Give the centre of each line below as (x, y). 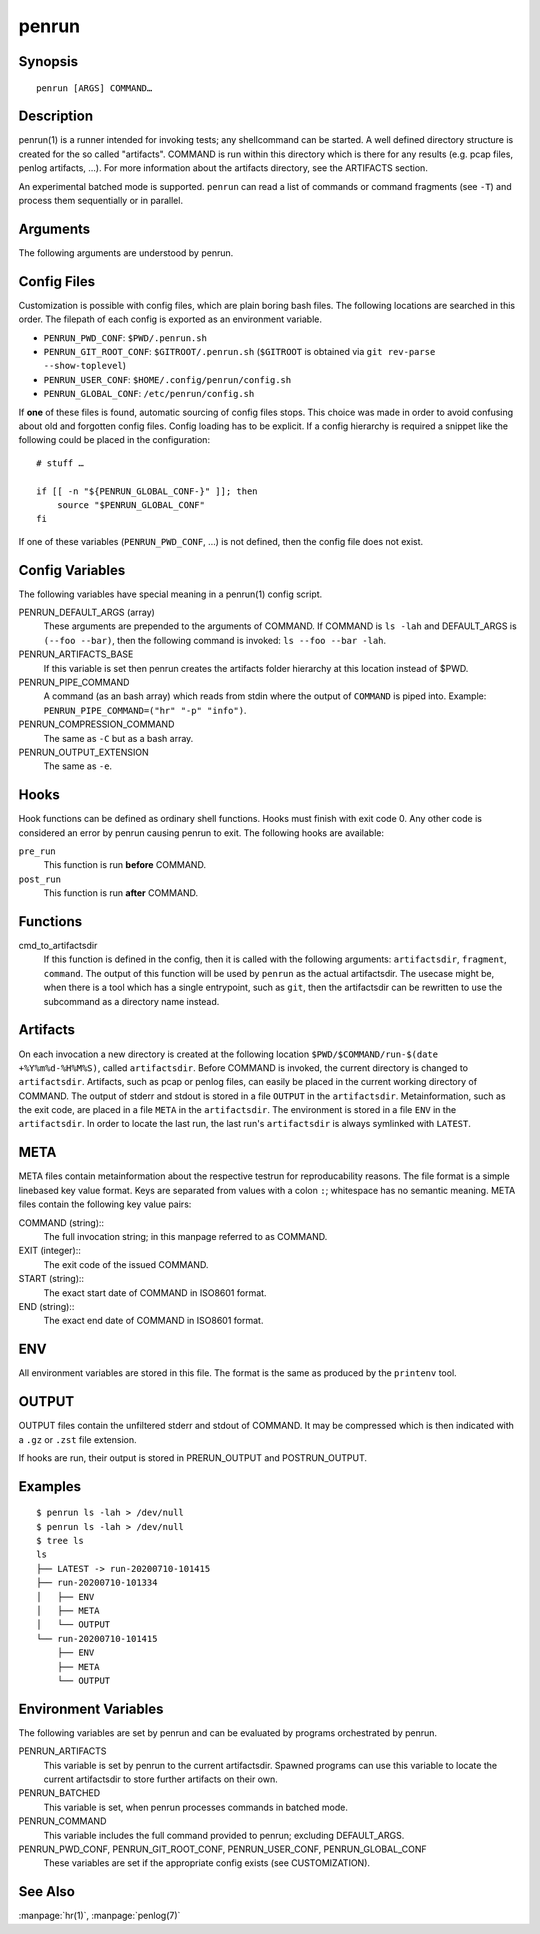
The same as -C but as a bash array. (118, 738)
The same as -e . (78, 766)
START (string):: (51, 1279)
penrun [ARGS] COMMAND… (94, 88)
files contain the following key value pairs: (105, 1204)
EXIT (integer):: (50, 1251)
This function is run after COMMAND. (121, 893)
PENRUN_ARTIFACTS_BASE (76, 654)
